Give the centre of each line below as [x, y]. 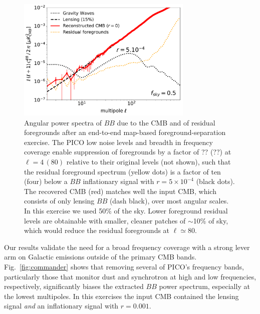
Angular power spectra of [63, 122]
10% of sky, [211, 220]
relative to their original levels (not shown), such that [149, 162]
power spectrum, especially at [204, 286]
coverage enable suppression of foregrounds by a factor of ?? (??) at [128, 152]
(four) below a [46, 181]
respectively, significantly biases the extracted [74, 286]
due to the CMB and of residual [166, 122]
